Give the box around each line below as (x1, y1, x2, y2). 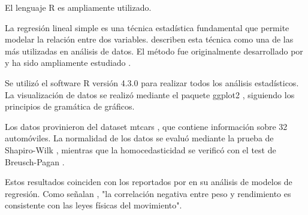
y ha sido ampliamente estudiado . (5, 56, 131, 69)
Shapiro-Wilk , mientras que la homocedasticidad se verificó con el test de (5, 143, 276, 156)
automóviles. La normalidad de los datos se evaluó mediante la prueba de (5, 132, 274, 144)
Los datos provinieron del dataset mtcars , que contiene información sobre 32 (5, 120, 288, 132)
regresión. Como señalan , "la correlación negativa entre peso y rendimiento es (5, 187, 291, 199)
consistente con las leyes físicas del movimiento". (5, 199, 182, 211)
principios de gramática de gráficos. (5, 100, 135, 113)
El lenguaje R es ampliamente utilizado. (5, 1, 152, 13)
